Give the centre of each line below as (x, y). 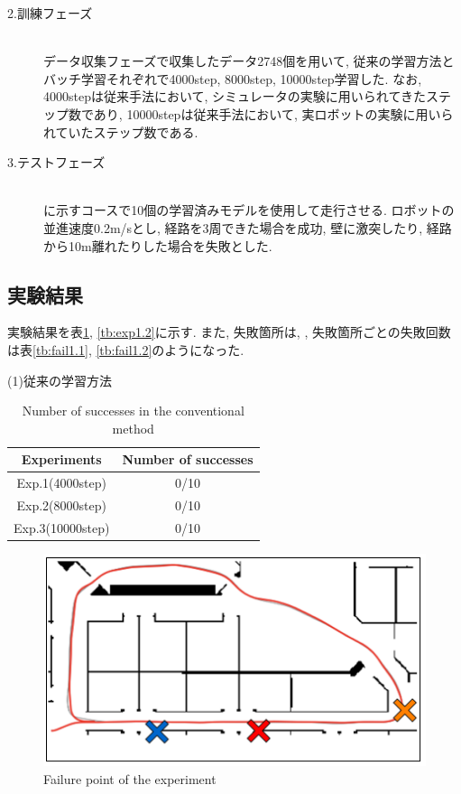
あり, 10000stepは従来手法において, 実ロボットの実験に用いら (273, 113)
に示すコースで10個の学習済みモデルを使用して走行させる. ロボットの (249, 210)
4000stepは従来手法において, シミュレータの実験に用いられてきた (235, 96)
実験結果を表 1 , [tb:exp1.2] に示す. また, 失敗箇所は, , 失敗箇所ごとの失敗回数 (229, 332)
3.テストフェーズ (56, 162)
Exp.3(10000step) (62, 527)
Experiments (61, 459)
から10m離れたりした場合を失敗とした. (158, 245)
